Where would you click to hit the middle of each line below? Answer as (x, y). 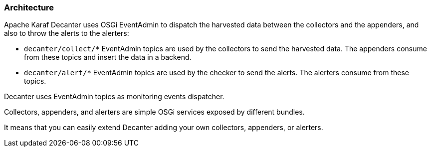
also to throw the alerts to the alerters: (67, 33)
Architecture (29, 7)
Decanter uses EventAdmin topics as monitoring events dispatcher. (114, 97)
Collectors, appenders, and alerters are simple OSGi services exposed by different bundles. (154, 112)
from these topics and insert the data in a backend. (108, 57)
